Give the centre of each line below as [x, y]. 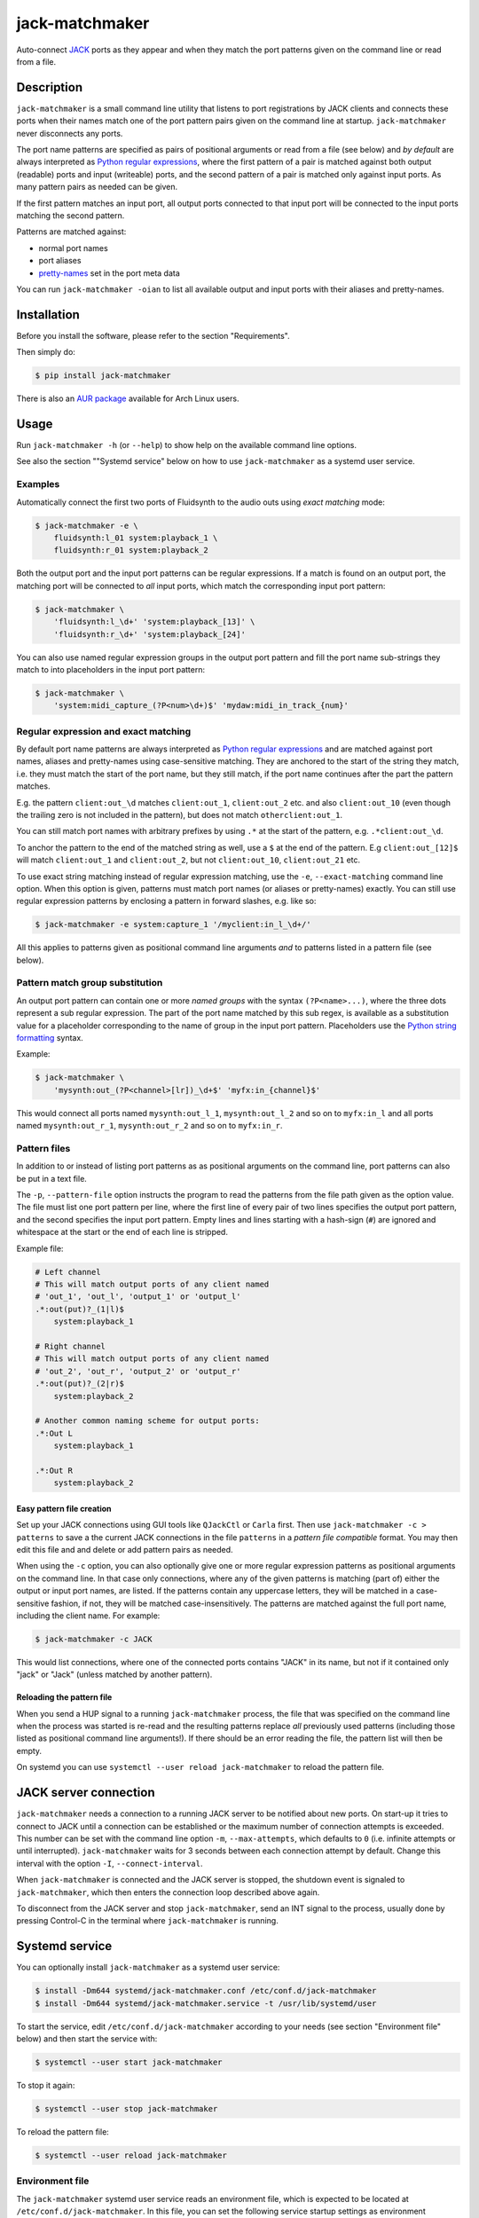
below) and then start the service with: [87, 2038]
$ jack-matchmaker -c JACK [94, 1639]
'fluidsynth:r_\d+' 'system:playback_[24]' [149, 634]
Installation [48, 315]
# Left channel [68, 1272]
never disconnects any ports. [70, 133]
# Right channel [71, 1346]
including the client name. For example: [88, 1616]
